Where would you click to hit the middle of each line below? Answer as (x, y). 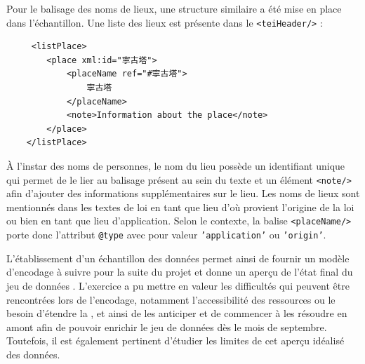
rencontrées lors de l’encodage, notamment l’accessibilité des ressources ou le (171, 299)
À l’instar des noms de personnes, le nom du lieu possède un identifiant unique (176, 166)
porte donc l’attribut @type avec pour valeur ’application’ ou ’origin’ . (166, 235)
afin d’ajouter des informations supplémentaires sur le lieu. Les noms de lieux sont (183, 193)
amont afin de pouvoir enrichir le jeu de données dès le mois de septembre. (167, 326)
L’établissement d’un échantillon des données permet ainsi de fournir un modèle (178, 258)
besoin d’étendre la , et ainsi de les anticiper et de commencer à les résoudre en (177, 313)
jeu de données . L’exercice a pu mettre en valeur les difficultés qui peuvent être (178, 285)
